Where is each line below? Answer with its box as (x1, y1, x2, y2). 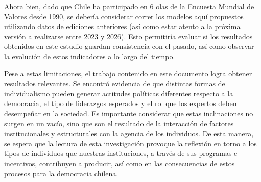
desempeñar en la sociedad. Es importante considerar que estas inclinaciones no (4, 108, 253, 118)
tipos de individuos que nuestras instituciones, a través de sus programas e (4, 148, 238, 159)
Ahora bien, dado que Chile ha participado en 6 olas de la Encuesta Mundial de (4, 1, 254, 11)
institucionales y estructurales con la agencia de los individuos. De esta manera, (4, 128, 254, 139)
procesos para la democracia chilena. (4, 168, 118, 178)
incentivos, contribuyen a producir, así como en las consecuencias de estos (4, 158, 235, 168)
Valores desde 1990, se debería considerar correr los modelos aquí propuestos (4, 11, 244, 21)
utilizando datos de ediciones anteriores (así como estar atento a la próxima (4, 21, 241, 32)
